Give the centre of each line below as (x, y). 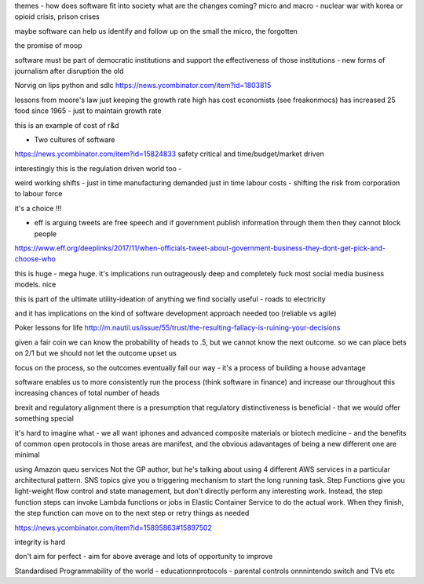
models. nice (35, 285)
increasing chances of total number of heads (87, 393)
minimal (27, 454)
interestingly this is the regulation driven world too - (98, 168)
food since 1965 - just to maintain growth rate (88, 111)
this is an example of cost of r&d (67, 125)
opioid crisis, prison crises (57, 16)
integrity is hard (40, 542)
